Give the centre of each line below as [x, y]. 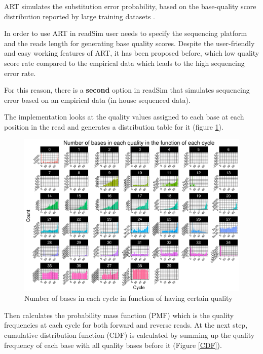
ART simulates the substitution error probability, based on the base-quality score [130, 6]
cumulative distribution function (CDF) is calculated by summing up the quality [129, 335]
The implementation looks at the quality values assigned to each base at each [124, 117]
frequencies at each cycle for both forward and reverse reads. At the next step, [126, 325]
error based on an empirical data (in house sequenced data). [97, 100]
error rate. [20, 73]
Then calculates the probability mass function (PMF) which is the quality [119, 315]
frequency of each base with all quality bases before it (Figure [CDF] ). [113, 345]
